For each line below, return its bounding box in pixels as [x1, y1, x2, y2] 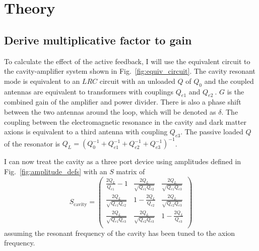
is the [227, 86, 244, 96]
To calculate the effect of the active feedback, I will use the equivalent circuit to [4, 56, 250, 66]
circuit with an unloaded [99, 75, 175, 86]
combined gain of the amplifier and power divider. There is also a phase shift [4, 96, 241, 107]
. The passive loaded [180, 126, 243, 137]
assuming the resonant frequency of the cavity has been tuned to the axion [4, 227, 235, 238]
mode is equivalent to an [4, 75, 80, 86]
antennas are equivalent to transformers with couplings [4, 86, 174, 96]
